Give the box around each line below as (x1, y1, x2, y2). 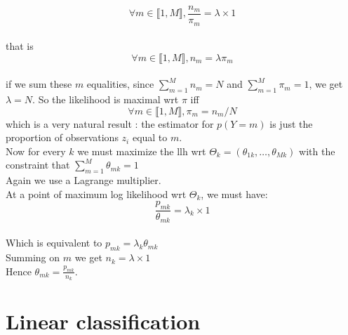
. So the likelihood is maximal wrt (32, 92, 179, 107)
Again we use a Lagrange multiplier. (6, 173, 161, 188)
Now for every (6, 143, 66, 158)
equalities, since (86, 77, 154, 91)
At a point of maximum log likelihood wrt (6, 186, 187, 201)
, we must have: (201, 186, 268, 201)
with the (299, 143, 335, 158)
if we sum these (6, 77, 72, 91)
